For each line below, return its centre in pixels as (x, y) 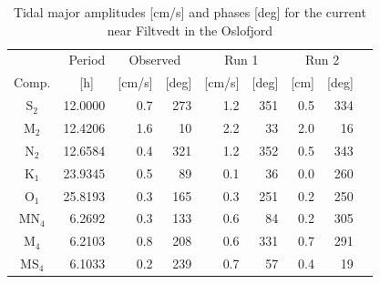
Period (87, 60)
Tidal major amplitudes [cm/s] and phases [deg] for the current (190, 12)
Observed (155, 60)
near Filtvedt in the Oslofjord (190, 30)
